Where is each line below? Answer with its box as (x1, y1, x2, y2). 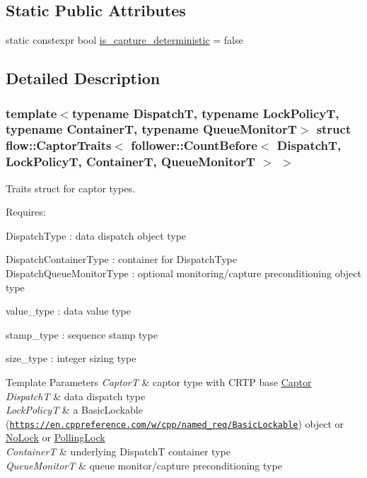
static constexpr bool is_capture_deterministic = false (6, 33, 243, 47)
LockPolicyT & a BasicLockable (6, 402, 143, 417)
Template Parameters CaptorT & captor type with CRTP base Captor (6, 374, 312, 389)
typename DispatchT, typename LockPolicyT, (71, 104, 339, 122)
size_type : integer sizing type (6, 351, 136, 366)
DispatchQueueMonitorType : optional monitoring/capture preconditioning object (6, 265, 361, 280)
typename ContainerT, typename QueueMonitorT (6, 120, 297, 138)
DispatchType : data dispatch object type (6, 228, 187, 243)
